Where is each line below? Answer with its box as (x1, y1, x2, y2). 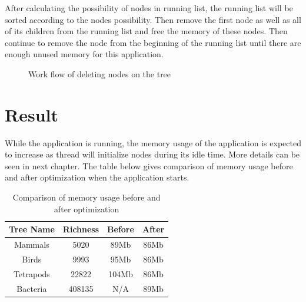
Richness (62, 223, 99, 235)
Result (5, 102, 58, 126)
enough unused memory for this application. (5, 48, 164, 60)
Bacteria (16, 282, 47, 294)
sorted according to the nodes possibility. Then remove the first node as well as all (5, 13, 301, 25)
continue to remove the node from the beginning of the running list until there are (5, 36, 301, 48)
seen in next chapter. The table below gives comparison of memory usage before (5, 159, 293, 172)
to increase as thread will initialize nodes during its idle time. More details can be (5, 148, 300, 160)
